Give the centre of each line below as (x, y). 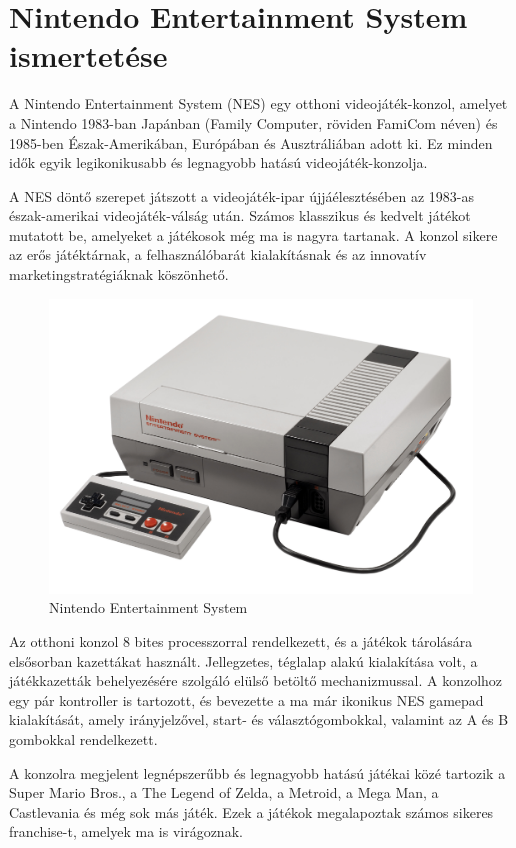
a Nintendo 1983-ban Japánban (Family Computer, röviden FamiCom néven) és (253, 122)
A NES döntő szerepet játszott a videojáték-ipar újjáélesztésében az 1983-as (241, 195)
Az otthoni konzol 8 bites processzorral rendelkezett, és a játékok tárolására (241, 641)
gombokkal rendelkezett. (83, 739)
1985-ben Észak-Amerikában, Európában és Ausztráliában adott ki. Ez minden (251, 142)
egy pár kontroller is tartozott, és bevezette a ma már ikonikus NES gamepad (246, 699)
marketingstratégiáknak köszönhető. (119, 274)
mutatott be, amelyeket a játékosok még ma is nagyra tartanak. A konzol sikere (253, 234)
